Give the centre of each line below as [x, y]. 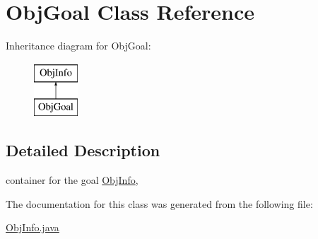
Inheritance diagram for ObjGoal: [78, 46]
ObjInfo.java [33, 227]
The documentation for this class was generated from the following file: [159, 203]
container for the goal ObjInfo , [72, 180]
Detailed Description [83, 150]
